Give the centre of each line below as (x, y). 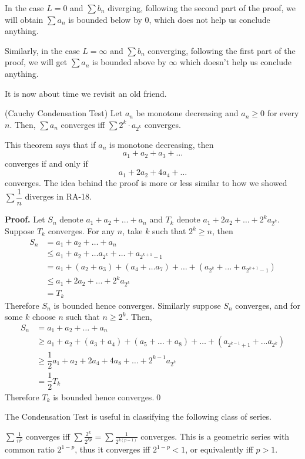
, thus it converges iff (113, 449)
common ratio (30, 449)
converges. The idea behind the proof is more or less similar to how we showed (146, 182)
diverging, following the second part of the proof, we (202, 8)
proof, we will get (36, 62)
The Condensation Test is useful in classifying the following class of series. (138, 416)
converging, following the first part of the (222, 50)
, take (133, 231)
